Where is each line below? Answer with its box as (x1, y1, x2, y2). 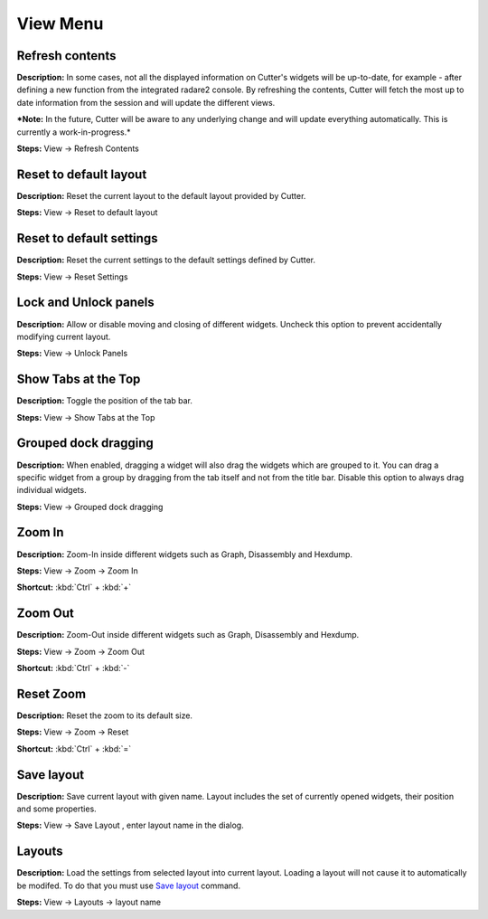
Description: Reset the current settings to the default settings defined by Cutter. (16, 254, 316, 266)
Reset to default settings (16, 231, 158, 246)
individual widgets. (16, 485, 87, 496)
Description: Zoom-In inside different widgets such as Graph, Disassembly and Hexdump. (16, 548, 352, 560)
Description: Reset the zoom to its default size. (16, 710, 193, 721)
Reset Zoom (16, 686, 86, 701)
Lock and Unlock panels (16, 295, 155, 310)
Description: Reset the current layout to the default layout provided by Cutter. (16, 190, 306, 201)
